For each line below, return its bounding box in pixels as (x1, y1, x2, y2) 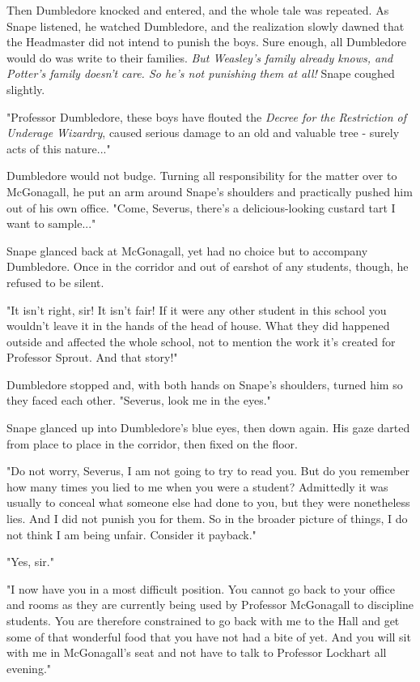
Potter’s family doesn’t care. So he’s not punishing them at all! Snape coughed (6, 65, 395, 82)
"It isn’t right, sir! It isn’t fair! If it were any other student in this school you (6, 301, 387, 318)
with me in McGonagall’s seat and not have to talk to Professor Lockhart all (6, 644, 387, 661)
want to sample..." (6, 215, 96, 232)
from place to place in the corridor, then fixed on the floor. (6, 435, 298, 452)
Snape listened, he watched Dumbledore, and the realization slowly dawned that (6, 17, 405, 34)
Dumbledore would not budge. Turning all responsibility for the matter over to (6, 167, 397, 184)
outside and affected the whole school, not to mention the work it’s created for (6, 332, 396, 350)
